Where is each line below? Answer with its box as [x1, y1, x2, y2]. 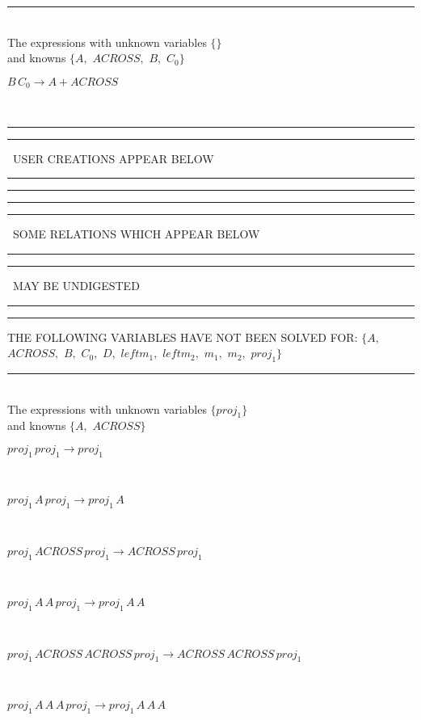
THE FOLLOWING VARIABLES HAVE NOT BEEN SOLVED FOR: [7, 328, 358, 345]
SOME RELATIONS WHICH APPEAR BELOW [12, 225, 260, 242]
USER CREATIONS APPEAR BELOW [12, 149, 214, 166]
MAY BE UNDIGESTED [12, 277, 140, 294]
